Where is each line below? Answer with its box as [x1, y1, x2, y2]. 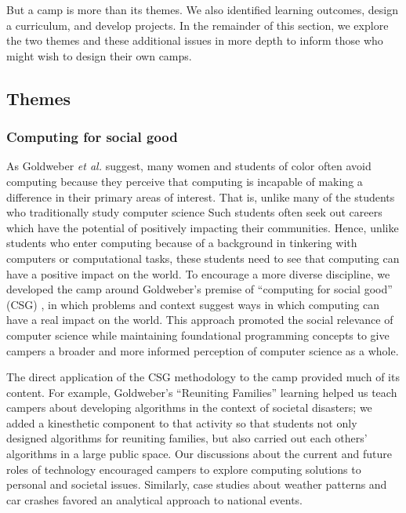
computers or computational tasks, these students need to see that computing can [6, 249, 400, 266]
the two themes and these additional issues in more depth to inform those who [6, 32, 383, 49]
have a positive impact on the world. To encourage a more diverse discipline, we [6, 265, 390, 282]
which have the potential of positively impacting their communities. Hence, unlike [6, 219, 399, 235]
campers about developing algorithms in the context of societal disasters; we [6, 399, 372, 416]
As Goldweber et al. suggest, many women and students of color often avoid [6, 158, 372, 174]
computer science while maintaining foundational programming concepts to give [6, 326, 390, 343]
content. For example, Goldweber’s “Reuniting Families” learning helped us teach [6, 384, 397, 400]
